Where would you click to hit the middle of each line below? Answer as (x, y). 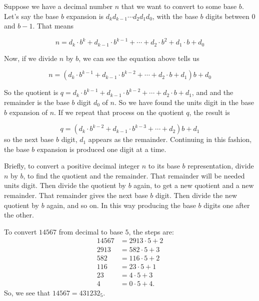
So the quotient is (31, 92)
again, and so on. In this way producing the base (121, 205)
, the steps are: (151, 231)
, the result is (209, 112)
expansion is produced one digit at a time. (101, 149)
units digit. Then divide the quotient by (65, 185)
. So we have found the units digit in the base (184, 102)
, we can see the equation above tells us (139, 58)
